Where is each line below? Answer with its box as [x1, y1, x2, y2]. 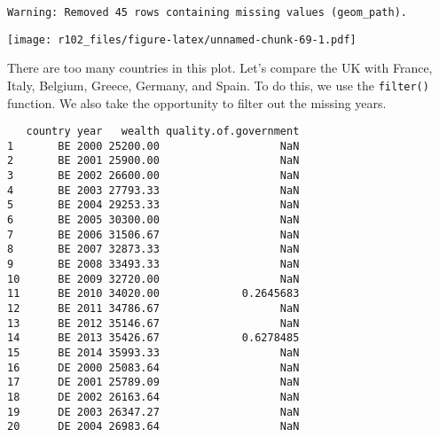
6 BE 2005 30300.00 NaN [7, 214, 300, 227]
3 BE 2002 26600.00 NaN [7, 169, 300, 183]
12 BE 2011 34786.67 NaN [7, 302, 300, 316]
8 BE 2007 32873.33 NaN [7, 243, 300, 256]
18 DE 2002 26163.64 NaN [7, 390, 300, 403]
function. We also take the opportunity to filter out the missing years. [7, 93, 387, 112]
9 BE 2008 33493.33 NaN [7, 258, 300, 271]
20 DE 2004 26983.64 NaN [7, 420, 300, 433]
